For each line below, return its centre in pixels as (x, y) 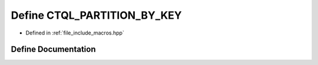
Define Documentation (53, 49)
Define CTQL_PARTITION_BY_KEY (96, 15)
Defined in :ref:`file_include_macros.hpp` (75, 33)
